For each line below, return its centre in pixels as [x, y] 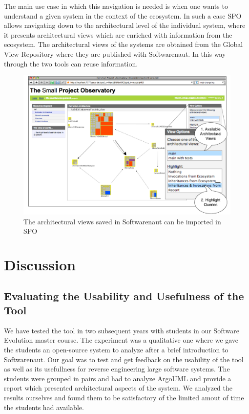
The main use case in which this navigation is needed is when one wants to [116, 6]
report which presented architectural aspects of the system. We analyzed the [118, 388]
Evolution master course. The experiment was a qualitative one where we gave [121, 340]
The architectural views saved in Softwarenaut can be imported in [122, 221]
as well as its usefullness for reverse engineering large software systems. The [117, 369]
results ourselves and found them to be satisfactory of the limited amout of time [124, 397]
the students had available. [44, 407]
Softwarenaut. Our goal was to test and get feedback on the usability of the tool [124, 359]
